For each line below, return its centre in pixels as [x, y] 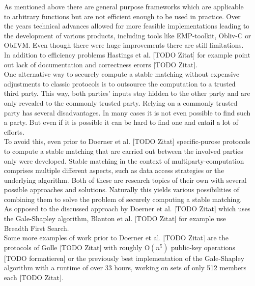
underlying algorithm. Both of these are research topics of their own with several [125, 180]
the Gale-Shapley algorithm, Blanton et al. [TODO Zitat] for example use [115, 218]
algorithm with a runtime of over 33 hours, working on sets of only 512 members [125, 268]
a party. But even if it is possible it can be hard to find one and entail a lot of [121, 122]
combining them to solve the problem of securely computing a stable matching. [123, 199]
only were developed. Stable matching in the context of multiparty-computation [124, 160]
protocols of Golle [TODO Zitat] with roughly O [77, 247]
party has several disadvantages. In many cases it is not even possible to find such [127, 112]
